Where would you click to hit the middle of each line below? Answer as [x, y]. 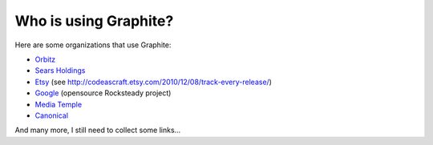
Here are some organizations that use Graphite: [93, 45]
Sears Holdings [60, 70]
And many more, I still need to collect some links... [98, 130]
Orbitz [45, 59]
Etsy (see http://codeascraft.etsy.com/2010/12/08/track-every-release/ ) [154, 82]
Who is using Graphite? [94, 21]
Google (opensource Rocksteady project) [103, 93]
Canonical [51, 115]
